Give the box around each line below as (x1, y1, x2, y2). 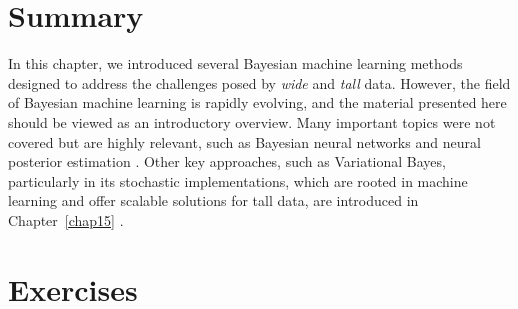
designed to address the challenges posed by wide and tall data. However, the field (8, 72, 511, 93)
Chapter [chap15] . (8, 209, 124, 230)
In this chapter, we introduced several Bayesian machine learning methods (8, 53, 463, 74)
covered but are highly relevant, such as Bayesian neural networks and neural (8, 131, 481, 152)
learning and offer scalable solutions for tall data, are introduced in (8, 190, 419, 211)
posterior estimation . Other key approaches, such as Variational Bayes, (8, 151, 446, 172)
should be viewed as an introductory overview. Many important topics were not (8, 111, 496, 132)
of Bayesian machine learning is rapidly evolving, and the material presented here (8, 92, 507, 113)
